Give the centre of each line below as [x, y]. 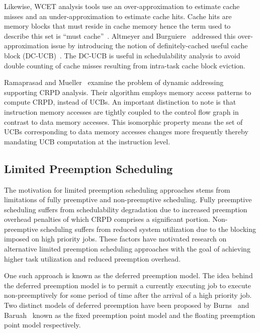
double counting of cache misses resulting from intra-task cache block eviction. [125, 65]
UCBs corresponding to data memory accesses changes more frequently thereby [126, 132]
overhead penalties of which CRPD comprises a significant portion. [107, 219]
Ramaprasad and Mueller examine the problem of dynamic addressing [114, 82]
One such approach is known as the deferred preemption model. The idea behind [128, 275]
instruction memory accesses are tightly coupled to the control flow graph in [121, 111]
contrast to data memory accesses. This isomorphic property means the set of [123, 121]
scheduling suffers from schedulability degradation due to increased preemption [126, 209]
